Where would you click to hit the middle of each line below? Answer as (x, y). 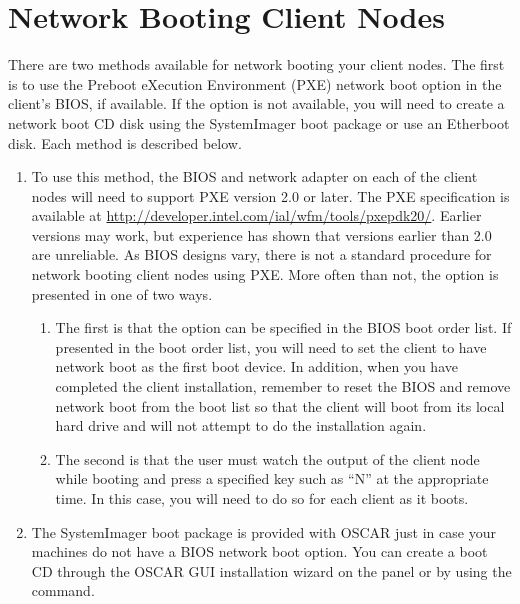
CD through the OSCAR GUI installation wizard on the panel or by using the (271, 570)
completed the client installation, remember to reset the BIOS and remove (283, 386)
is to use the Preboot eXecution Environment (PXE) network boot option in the (255, 83)
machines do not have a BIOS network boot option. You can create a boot (259, 551)
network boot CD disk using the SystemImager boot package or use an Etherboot (259, 122)
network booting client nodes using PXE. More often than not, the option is (265, 274)
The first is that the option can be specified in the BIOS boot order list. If (283, 327)
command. (63, 590)
